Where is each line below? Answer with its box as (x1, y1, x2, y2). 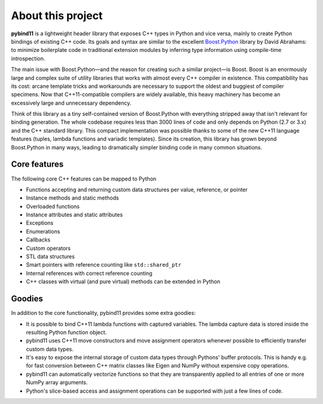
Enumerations (26, 228, 60, 235)
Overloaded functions (26, 203, 80, 210)
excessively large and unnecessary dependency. (11, 99, 132, 106)
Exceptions (26, 219, 54, 227)
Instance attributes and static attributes (26, 211, 123, 218)
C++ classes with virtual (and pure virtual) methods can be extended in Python (26, 278, 221, 285)
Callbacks (26, 236, 51, 243)
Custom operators (26, 244, 71, 252)
